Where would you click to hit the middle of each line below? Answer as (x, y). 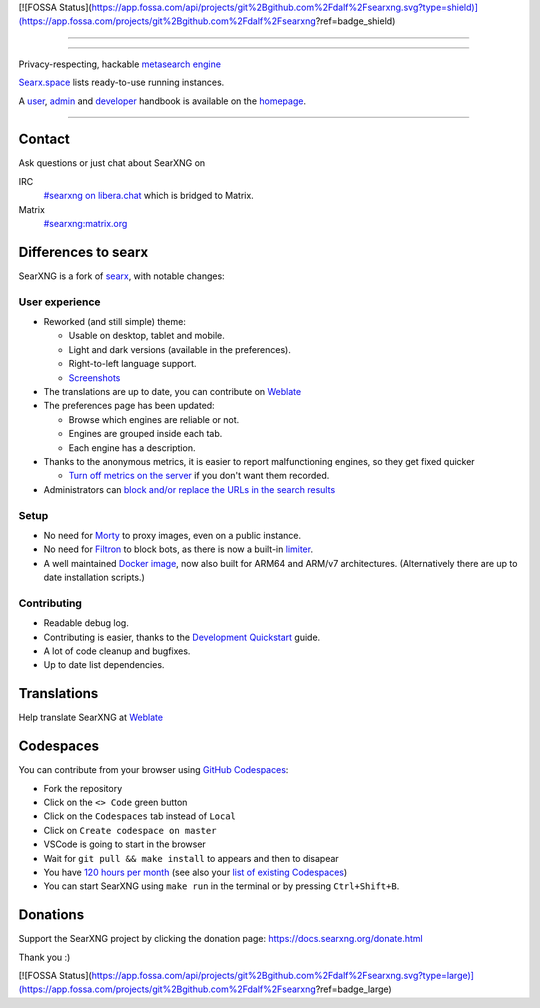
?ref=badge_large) (353, 989)
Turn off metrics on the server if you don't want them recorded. (199, 476)
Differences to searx (83, 251)
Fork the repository (83, 788)
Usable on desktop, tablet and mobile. (146, 336)
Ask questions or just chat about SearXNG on (112, 163)
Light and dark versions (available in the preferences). (180, 349)
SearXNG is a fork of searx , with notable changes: (121, 276)
